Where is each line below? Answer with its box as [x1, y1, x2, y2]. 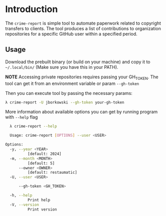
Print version [27, 207, 57, 212]
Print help [27, 197, 51, 202]
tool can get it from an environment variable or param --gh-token [5, 80, 139, 86]
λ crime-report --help [10, 124, 57, 129]
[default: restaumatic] [27, 170, 78, 175]
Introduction [5, 4, 58, 15]
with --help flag [5, 114, 38, 120]
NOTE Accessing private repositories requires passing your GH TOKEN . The [5, 74, 159, 81]
